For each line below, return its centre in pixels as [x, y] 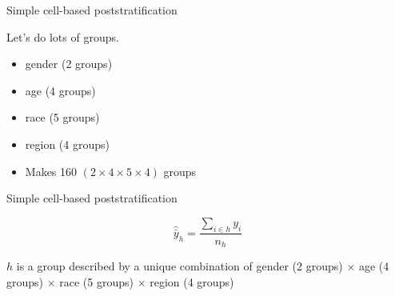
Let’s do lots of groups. [63, 36]
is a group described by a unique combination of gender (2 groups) [180, 266]
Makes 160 [51, 171]
